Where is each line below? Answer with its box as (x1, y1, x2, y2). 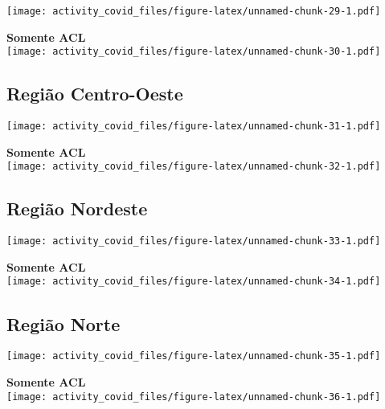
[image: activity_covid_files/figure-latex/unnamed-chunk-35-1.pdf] (6, 350, 381, 362)
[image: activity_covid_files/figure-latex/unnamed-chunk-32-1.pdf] (6, 161, 381, 173)
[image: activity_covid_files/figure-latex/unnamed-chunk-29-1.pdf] (6, 6, 381, 17)
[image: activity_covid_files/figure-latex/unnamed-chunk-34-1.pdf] (6, 276, 381, 288)
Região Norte (6, 311, 121, 336)
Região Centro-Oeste (6, 81, 183, 106)
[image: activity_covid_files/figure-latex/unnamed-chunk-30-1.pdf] (6, 46, 381, 58)
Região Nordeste (6, 196, 148, 221)
